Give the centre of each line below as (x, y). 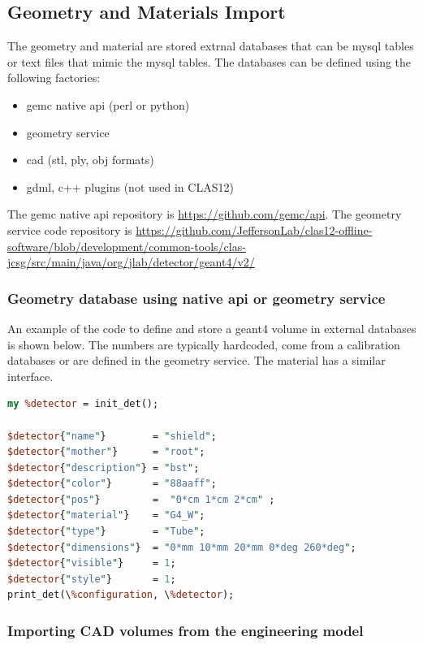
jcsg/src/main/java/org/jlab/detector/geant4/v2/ (131, 262)
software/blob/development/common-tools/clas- (127, 246)
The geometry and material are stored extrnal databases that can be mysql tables (211, 46)
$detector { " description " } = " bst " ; (104, 468)
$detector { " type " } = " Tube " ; (106, 532)
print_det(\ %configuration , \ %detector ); (121, 595)
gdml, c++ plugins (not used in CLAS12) (130, 186)
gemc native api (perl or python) (108, 104)
